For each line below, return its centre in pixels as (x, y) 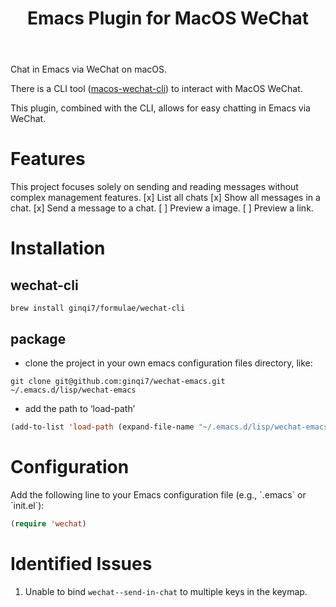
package (38, 338)
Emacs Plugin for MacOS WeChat (168, 18)
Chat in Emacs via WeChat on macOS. (88, 69)
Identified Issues (81, 563)
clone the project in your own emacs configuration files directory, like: (168, 363)
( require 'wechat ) (48, 523)
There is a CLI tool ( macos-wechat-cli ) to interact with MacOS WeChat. (156, 89)
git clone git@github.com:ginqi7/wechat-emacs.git (118, 381)
